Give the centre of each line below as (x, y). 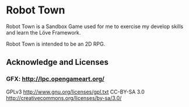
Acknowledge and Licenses (57, 62)
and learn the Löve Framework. (43, 32)
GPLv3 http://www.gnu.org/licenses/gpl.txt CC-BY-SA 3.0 (75, 92)
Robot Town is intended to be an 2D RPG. (56, 44)
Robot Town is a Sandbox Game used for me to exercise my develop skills (95, 26)
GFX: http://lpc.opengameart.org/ (55, 79)
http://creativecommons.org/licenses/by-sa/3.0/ (64, 98)
